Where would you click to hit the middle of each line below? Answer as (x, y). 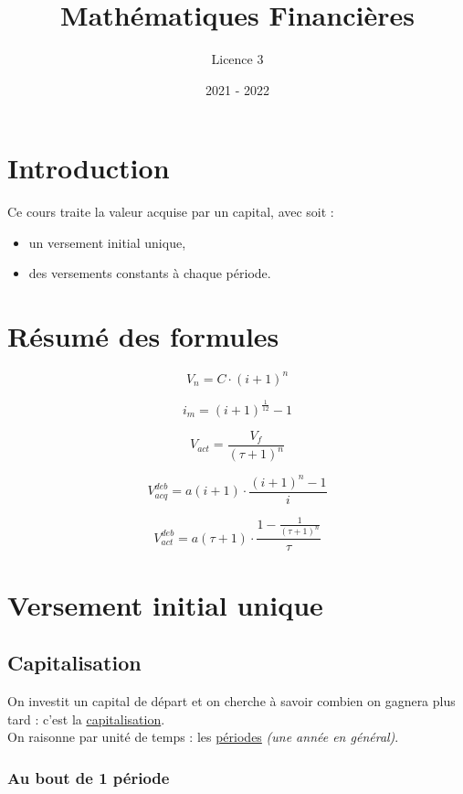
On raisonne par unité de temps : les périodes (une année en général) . (203, 737)
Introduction (89, 168)
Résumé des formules (143, 336)
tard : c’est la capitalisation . (86, 719)
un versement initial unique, (107, 242)
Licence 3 (237, 59)
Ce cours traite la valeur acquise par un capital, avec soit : (171, 212)
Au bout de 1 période (89, 777)
